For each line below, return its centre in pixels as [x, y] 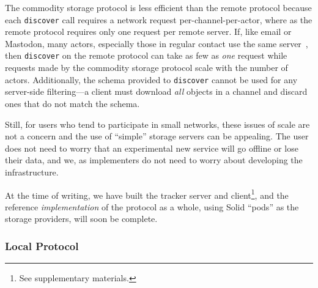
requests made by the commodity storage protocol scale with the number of [146, 68]
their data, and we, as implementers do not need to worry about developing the [154, 160]
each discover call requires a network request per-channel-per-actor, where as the [159, 19]
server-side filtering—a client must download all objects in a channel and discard [156, 91]
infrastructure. [32, 172]
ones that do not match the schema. [72, 103]
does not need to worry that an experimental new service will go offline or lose [152, 148]
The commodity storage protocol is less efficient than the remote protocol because [158, 7]
